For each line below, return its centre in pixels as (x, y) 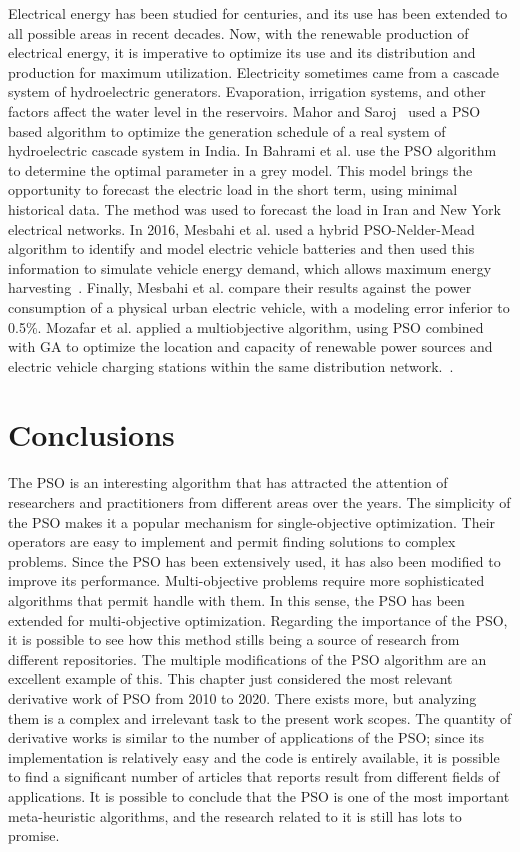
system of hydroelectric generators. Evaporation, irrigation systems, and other (247, 91)
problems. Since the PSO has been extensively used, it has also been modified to (254, 560)
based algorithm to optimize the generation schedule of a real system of (227, 130)
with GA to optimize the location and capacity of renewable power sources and (250, 346)
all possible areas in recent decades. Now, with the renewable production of (238, 32)
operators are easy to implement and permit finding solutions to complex (232, 541)
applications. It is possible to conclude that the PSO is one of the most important (259, 795)
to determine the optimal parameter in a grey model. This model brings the (240, 169)
